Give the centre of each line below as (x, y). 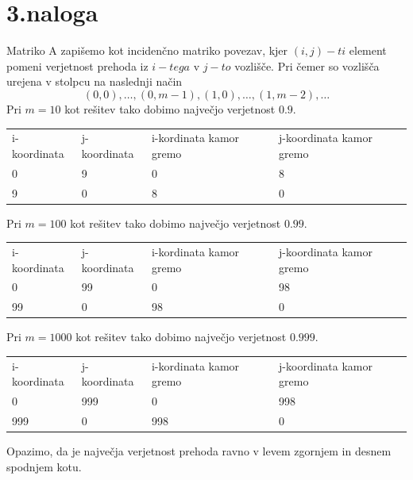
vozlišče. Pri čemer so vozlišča (307, 65)
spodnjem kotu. (44, 466)
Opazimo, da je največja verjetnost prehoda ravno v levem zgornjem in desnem (199, 451)
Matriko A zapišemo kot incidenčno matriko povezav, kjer (147, 50)
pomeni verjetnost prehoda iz (77, 65)
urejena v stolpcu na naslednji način (95, 81)
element (368, 50)
